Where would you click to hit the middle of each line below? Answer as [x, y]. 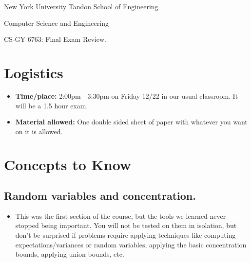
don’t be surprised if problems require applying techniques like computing [125, 235]
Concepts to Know [68, 165]
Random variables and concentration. [100, 196]
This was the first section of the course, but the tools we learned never [121, 216]
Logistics [34, 72]
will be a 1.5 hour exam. [52, 105]
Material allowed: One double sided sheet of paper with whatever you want [131, 122]
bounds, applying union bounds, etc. [70, 254]
